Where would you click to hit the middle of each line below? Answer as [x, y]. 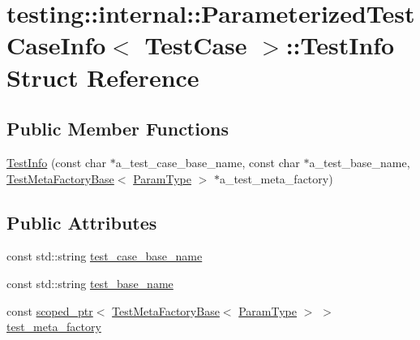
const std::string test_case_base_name [105, 256]
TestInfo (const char [57, 162]
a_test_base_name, [360, 162]
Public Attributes [82, 222]
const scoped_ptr [50, 310]
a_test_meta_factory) [276, 178]
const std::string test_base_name [90, 283]
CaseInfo [56, 45]
